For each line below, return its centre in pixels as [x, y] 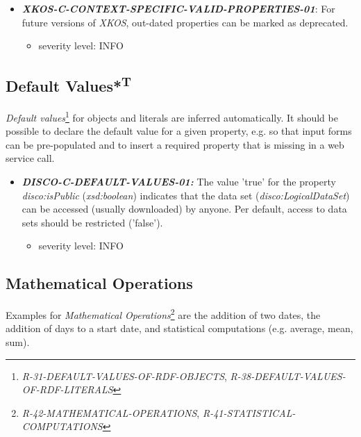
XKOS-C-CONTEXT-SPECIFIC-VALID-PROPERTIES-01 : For [178, 8]
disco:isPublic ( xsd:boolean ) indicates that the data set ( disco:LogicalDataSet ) [186, 195]
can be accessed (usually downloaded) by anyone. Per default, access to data [184, 209]
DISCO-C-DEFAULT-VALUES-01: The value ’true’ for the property [179, 182]
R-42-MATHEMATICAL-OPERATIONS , [111, 412]
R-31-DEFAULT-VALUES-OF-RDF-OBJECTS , [124, 376]
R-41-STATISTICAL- [249, 412]
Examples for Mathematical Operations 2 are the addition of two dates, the [163, 314]
